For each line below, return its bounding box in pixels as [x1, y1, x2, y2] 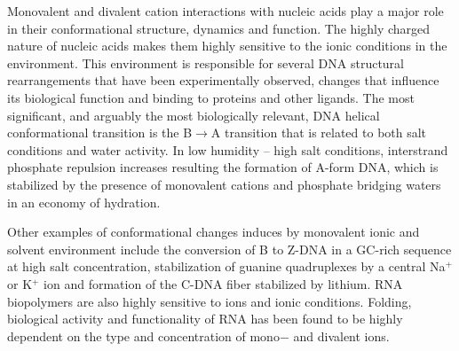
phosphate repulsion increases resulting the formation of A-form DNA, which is [7, 158, 439, 176]
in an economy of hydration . [7, 192, 161, 211]
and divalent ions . [293, 326, 390, 345]
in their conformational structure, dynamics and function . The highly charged [7, 19, 431, 37]
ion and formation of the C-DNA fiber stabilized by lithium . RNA [44, 274, 403, 292]
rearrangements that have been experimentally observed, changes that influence [7, 71, 439, 90]
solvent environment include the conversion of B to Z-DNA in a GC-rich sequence [7, 239, 452, 258]
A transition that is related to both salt [210, 123, 427, 142]
